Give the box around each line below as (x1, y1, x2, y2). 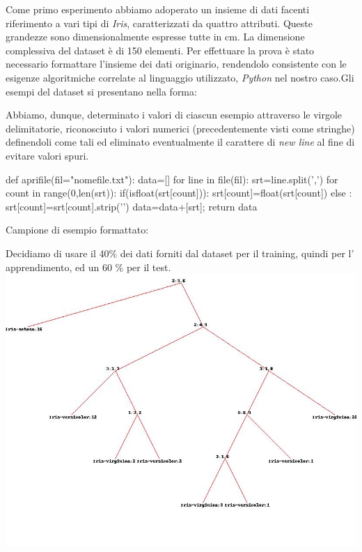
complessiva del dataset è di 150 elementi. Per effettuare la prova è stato (6, 43, 315, 57)
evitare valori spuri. (6, 148, 89, 162)
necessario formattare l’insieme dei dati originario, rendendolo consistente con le (6, 56, 347, 71)
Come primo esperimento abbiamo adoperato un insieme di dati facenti (6, 2, 310, 16)
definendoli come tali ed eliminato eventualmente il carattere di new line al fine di (6, 135, 355, 149)
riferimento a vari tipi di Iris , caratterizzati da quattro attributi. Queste (6, 15, 313, 30)
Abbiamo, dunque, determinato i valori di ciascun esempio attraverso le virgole (6, 107, 343, 122)
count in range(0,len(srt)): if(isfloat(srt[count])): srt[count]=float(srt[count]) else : (6, 185, 352, 200)
